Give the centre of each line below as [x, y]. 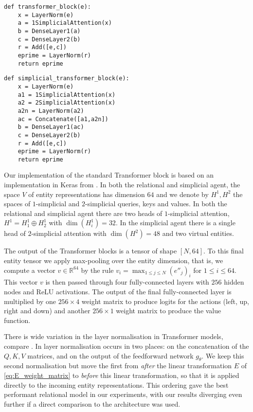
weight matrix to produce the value [169, 311]
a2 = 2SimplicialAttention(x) [67, 103]
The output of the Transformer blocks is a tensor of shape [90, 251]
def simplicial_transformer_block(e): [67, 79]
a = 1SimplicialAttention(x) [65, 23]
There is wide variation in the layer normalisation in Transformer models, [114, 336]
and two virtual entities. [198, 233]
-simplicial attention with [69, 233]
